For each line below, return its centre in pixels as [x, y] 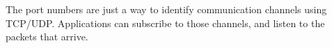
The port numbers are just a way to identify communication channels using [166, 9]
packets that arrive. [47, 37]
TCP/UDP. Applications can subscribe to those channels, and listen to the [165, 23]
